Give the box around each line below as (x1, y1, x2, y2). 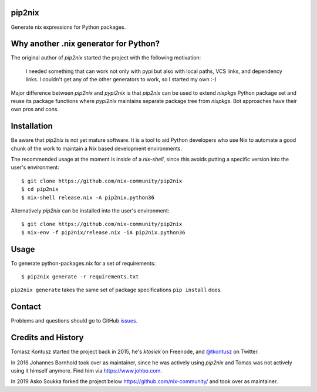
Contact (11, 302, 41, 312)
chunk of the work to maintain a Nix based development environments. (11, 145, 182, 152)
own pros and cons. (11, 106, 59, 113)
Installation (11, 121, 53, 131)
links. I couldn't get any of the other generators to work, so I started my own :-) (25, 76, 217, 83)
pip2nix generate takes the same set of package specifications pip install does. (11, 286, 222, 294)
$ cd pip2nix (21, 186, 59, 192)
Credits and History (11, 333, 84, 343)
